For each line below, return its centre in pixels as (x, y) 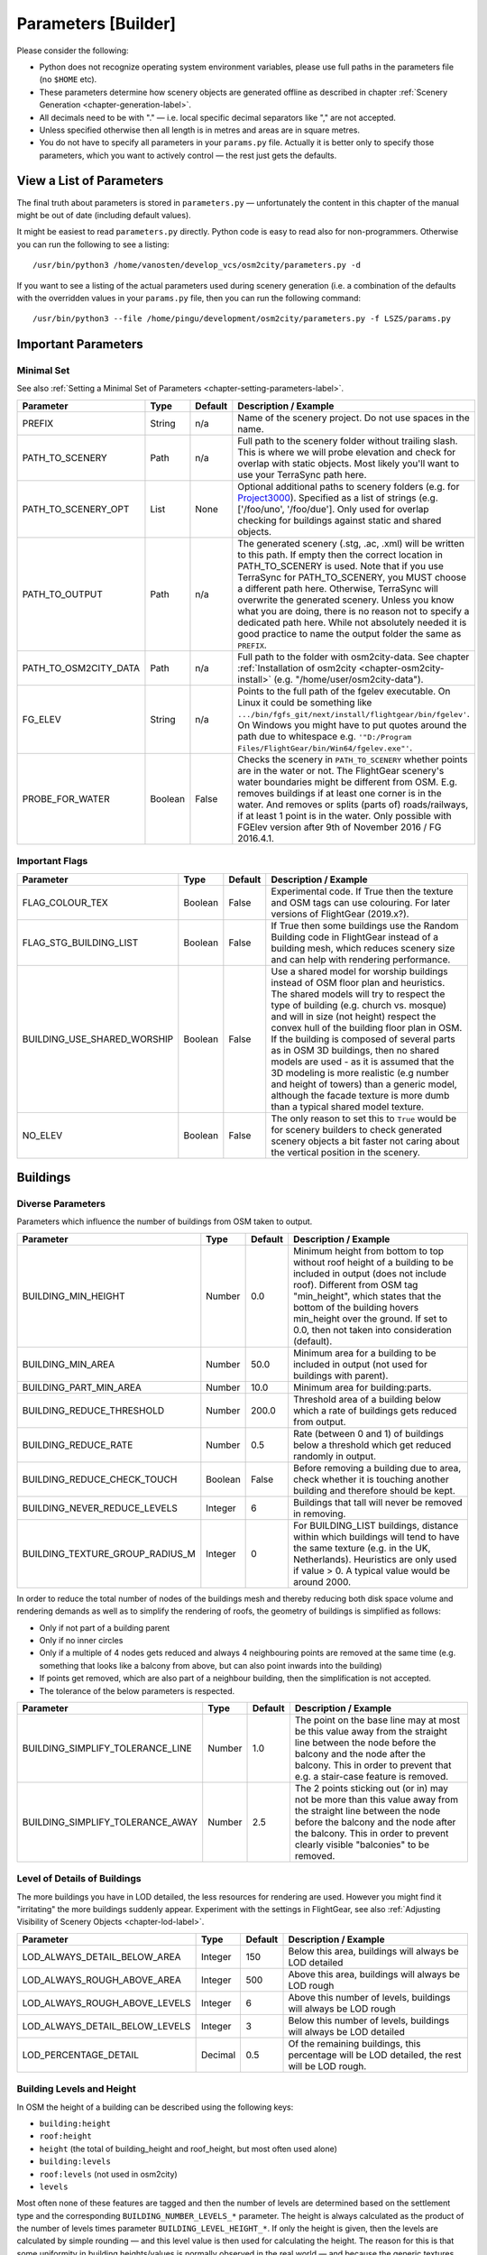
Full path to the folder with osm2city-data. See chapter (354, 657)
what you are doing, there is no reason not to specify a (354, 611)
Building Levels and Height (77, 2089)
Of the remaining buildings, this (354, 2043)
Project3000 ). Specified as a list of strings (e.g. (338, 498)
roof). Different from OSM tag (356, 1284)
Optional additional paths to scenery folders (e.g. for (349, 486)
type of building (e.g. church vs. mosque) (358, 1005)
